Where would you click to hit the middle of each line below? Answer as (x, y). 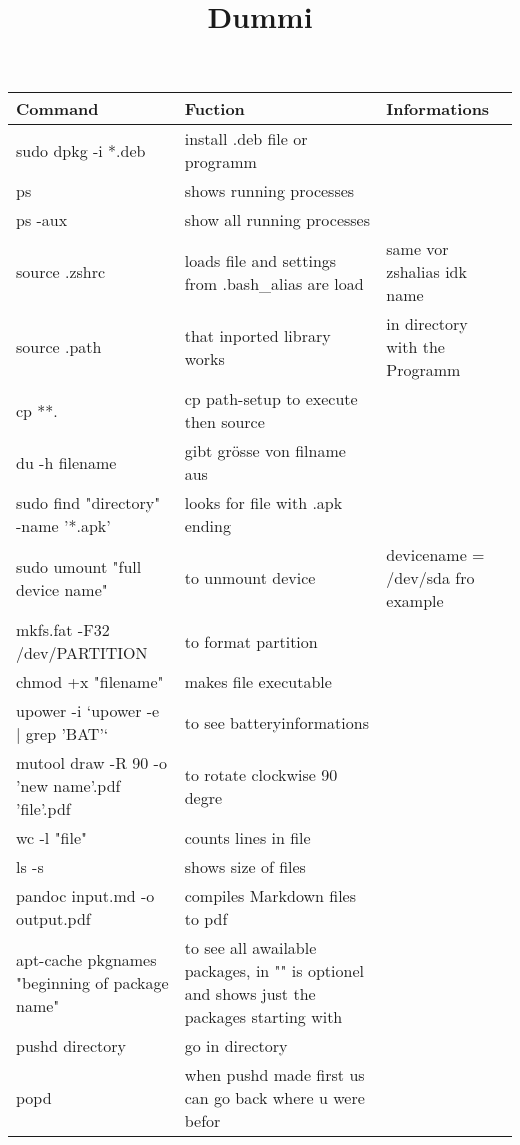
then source (224, 422)
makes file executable (258, 682)
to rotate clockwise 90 (261, 774)
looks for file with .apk (263, 503)
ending (207, 526)
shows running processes (269, 191)
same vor (417, 249)
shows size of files (245, 867)
